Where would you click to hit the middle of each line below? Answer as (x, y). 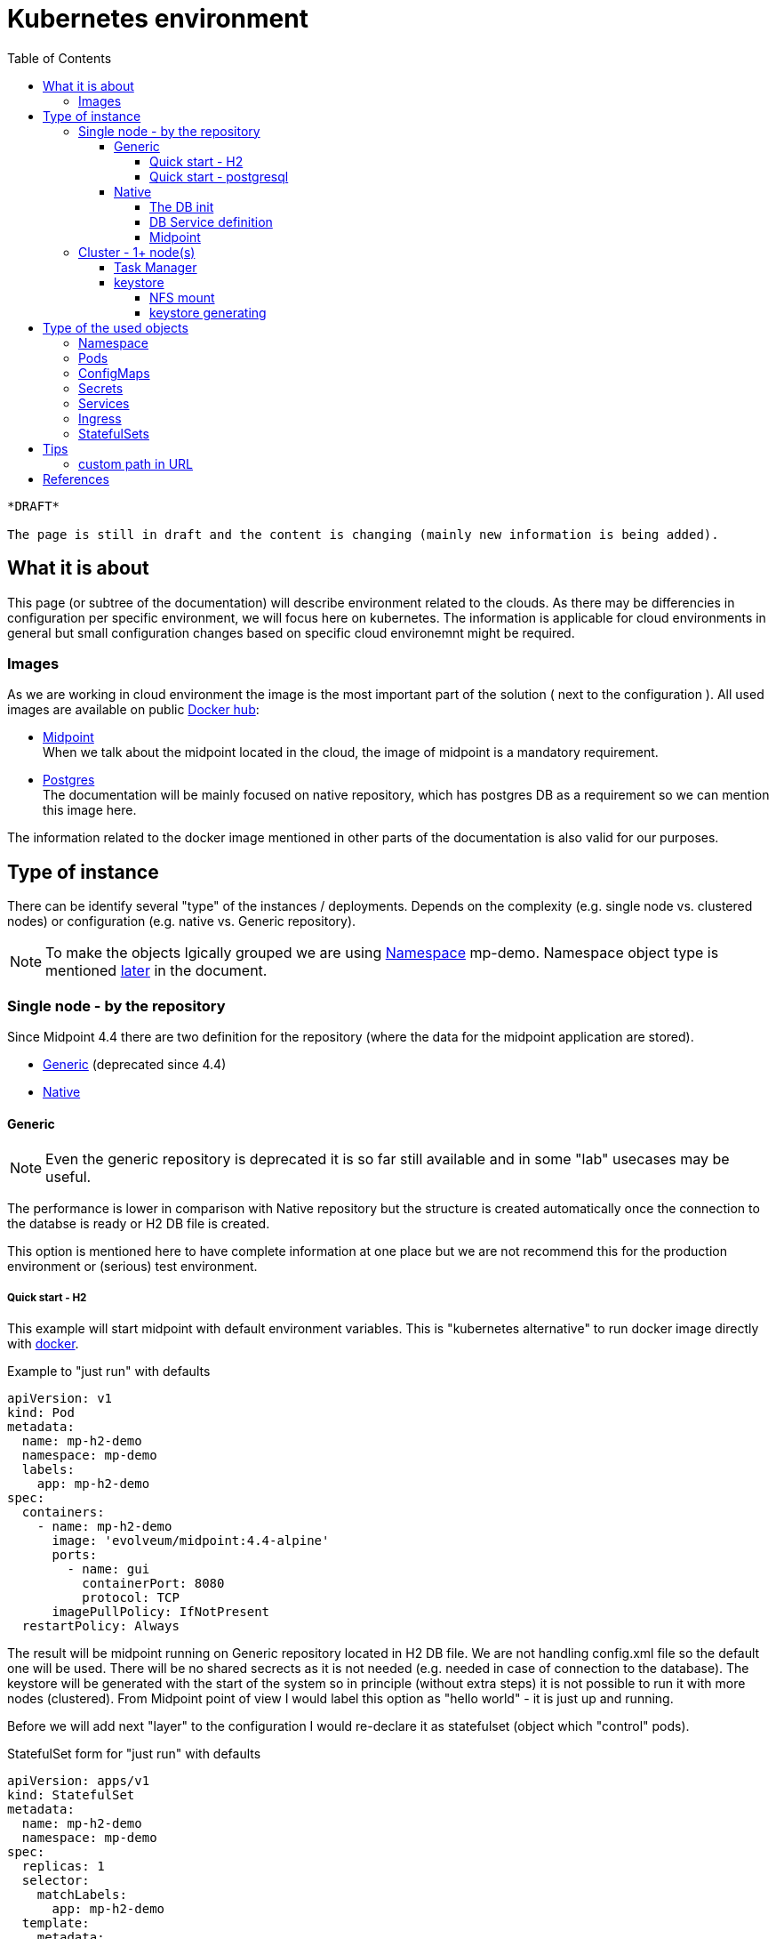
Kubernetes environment (158, 19)
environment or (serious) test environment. (132, 1267)
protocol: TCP (131, 1597)
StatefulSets (114, 433)
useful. (68, 1177)
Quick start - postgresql (219, 176)
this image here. (90, 810)
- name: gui (108, 1569)
